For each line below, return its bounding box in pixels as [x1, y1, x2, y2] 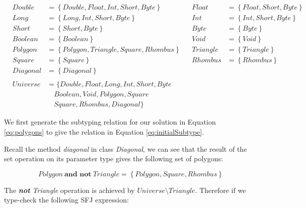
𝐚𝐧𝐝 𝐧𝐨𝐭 [64, 170, 92, 178]
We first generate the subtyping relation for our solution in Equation [4, 117, 216, 127]
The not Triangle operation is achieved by [4, 184, 135, 195]
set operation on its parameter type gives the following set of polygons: [4, 153, 223, 164]
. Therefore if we [195, 184, 246, 195]
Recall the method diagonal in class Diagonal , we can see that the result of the [4, 143, 247, 154]
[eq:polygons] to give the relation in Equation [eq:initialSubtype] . [4, 126, 204, 137]
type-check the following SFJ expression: [4, 194, 129, 205]
